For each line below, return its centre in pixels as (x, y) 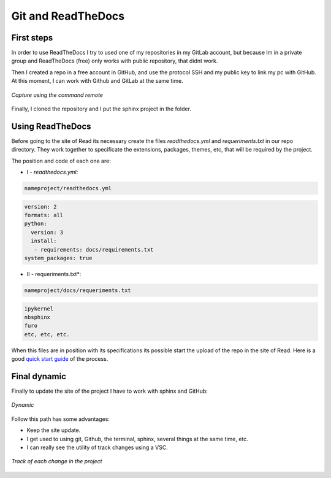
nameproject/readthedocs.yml (68, 188)
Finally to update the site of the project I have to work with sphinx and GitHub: (110, 391)
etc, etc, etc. (47, 334)
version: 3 (47, 232)
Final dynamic (39, 376)
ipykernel (39, 309)
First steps (32, 38)
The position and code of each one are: (61, 161)
